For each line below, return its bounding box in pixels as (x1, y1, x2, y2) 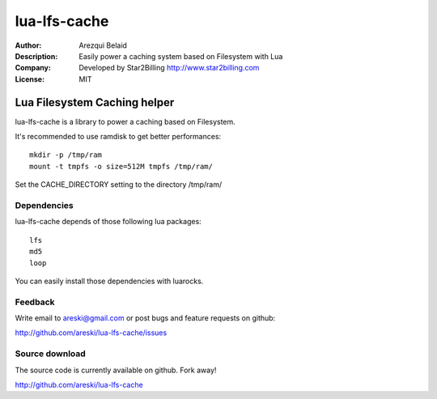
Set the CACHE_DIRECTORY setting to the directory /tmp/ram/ (15, 180, 223, 189)
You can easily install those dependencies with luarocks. (15, 276, 204, 286)
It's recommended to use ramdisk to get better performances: (15, 132, 222, 142)
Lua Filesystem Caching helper (15, 96, 175, 109)
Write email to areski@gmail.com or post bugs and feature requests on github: (15, 313, 276, 323)
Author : (15, 40, 42, 50)
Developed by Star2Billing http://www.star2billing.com (78, 63, 260, 73)
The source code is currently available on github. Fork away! (15, 365, 217, 375)
